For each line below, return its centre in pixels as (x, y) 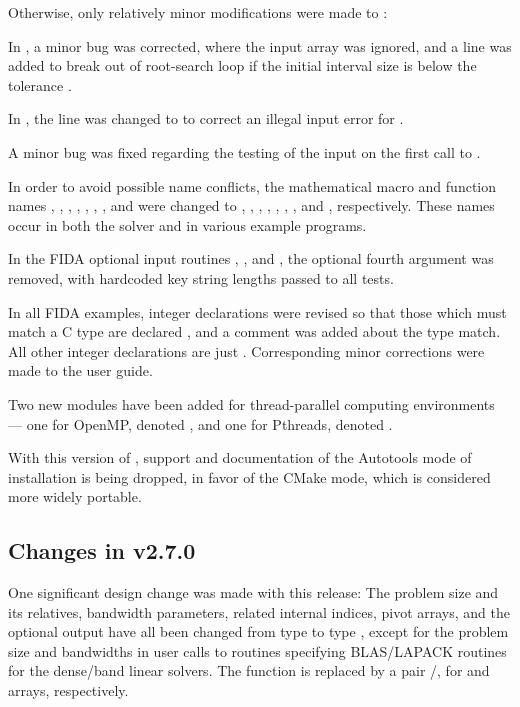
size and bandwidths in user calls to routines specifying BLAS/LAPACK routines (257, 650)
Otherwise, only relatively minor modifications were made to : (198, 12)
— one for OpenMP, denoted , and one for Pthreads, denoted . (200, 423)
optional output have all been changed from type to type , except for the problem (258, 631)
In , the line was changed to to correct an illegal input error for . (206, 118)
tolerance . (40, 84)
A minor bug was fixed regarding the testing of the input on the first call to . (244, 151)
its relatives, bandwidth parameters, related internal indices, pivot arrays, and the (259, 611)
